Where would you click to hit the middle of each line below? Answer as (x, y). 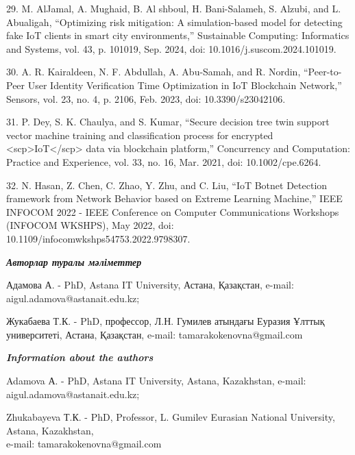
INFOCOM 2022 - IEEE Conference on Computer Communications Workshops (173, 211)
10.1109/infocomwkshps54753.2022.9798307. (98, 238)
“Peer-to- (322, 72)
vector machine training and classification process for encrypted (140, 135)
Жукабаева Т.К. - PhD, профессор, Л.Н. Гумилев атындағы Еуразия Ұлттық (166, 321)
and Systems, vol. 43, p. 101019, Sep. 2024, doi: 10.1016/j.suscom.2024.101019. (171, 48)
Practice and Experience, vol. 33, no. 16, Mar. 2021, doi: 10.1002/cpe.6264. (164, 161)
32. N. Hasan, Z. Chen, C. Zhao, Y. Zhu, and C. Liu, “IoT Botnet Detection (167, 185)
